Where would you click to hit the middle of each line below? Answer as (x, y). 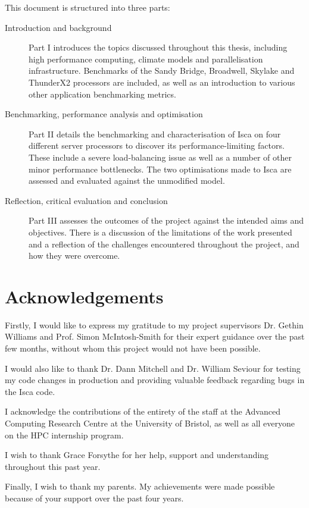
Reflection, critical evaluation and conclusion (86, 200)
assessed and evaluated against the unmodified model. (127, 181)
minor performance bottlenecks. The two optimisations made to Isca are (160, 169)
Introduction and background (58, 27)
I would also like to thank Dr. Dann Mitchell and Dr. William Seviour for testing (153, 368)
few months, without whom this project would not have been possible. (133, 348)
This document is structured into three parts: (88, 7)
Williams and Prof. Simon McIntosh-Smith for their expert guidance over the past (155, 336)
